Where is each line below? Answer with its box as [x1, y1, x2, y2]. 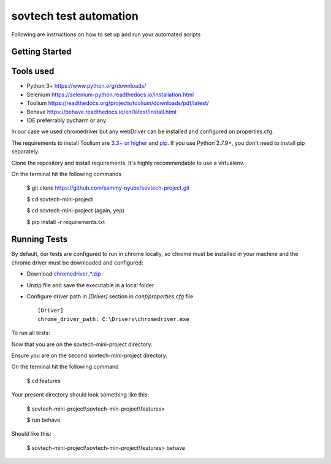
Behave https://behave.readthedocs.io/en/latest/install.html [26, 108, 177, 115]
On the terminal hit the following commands [11, 170, 122, 177]
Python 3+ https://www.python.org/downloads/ [26, 82, 146, 90]
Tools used [11, 66, 55, 77]
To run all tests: [11, 329, 50, 337]
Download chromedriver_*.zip [26, 270, 101, 277]
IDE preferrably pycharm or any [26, 117, 107, 124]
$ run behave [26, 416, 61, 423]
